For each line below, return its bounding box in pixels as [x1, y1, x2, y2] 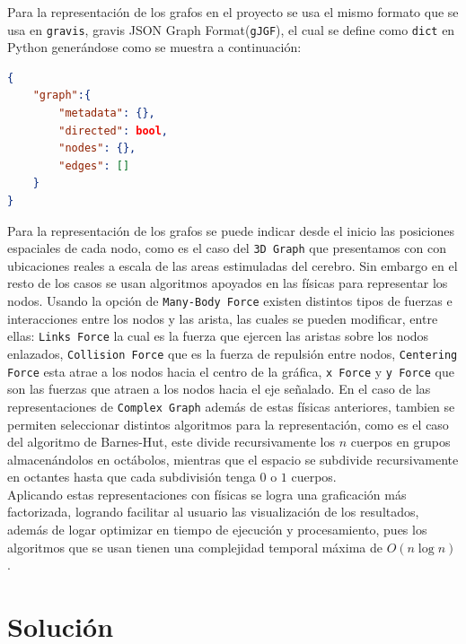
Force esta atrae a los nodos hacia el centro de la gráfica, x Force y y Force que [7, 361, 455, 380]
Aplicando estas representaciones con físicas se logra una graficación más [7, 484, 407, 503]
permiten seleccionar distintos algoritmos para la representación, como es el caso [7, 414, 449, 433]
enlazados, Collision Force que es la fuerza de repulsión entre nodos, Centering [7, 344, 458, 362]
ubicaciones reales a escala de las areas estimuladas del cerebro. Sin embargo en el [7, 256, 458, 274]
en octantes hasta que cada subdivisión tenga [7, 467, 256, 486]
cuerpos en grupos [350, 432, 451, 451]
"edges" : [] [58, 159, 130, 172]
